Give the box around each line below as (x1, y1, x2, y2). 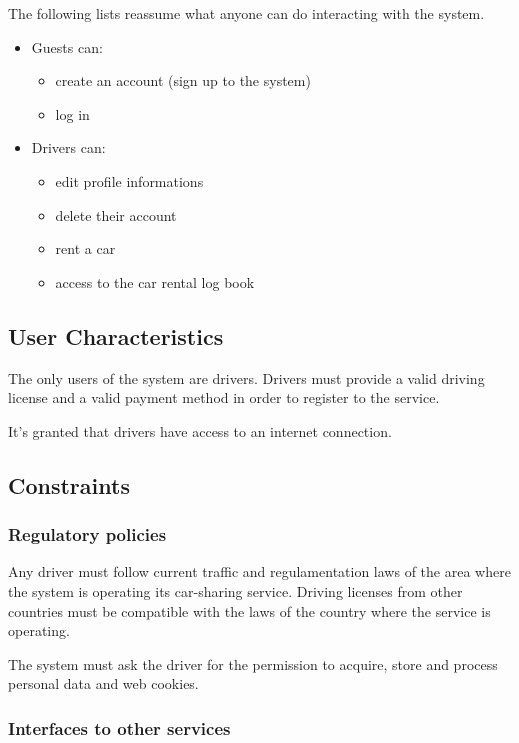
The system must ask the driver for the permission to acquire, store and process (8, 653, 498, 674)
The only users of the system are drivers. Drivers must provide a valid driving (8, 367, 485, 388)
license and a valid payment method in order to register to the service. (8, 387, 440, 408)
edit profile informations (55, 170, 204, 191)
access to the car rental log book (55, 271, 255, 292)
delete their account (55, 204, 177, 225)
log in (55, 103, 90, 124)
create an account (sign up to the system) (55, 70, 311, 91)
